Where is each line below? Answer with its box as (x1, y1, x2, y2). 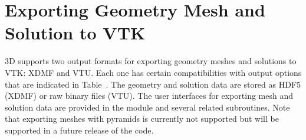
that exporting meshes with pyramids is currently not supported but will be (5, 112, 279, 125)
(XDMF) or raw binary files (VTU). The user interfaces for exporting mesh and (5, 89, 294, 102)
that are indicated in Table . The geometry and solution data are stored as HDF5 (5, 78, 301, 90)
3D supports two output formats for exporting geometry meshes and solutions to (5, 55, 297, 67)
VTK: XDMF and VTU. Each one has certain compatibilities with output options (5, 66, 302, 78)
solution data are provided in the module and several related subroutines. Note (5, 101, 290, 113)
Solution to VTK (5, 21, 146, 45)
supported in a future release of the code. (5, 124, 154, 136)
